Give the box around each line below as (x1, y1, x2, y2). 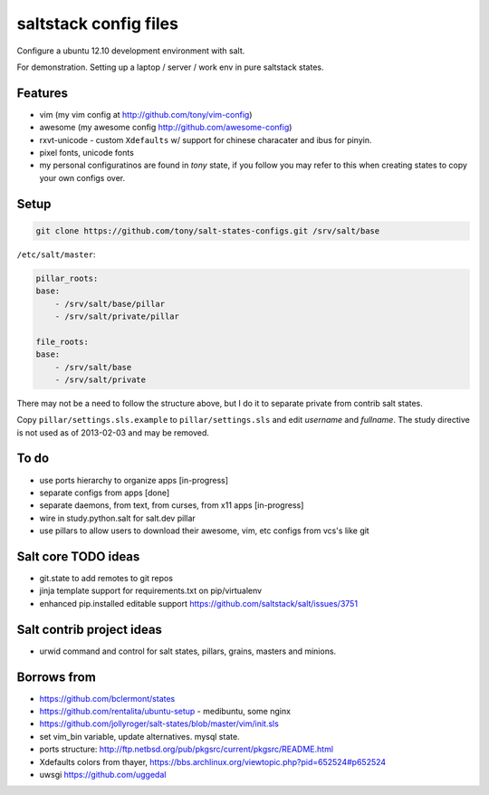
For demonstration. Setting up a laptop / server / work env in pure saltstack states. (16, 62, 324, 72)
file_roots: (35, 336, 90, 347)
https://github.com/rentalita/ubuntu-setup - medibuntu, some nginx (39, 706, 292, 717)
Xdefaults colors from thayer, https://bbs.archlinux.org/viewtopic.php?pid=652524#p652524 (39, 756, 387, 767)
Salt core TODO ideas (16, 549, 140, 564)
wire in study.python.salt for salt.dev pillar (39, 512, 197, 523)
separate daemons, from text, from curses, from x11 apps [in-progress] (39, 500, 304, 511)
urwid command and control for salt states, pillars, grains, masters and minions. (39, 646, 337, 656)
